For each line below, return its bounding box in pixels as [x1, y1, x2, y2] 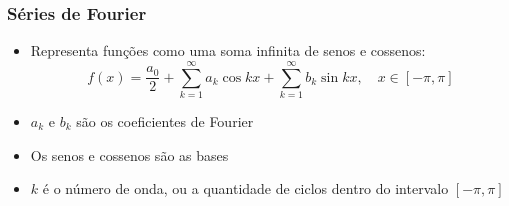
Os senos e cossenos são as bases [30, 144, 229, 165]
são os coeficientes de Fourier [76, 110, 254, 131]
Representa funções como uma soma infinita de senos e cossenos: [30, 40, 426, 61]
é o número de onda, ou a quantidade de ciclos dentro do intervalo [42, 178, 449, 199]
